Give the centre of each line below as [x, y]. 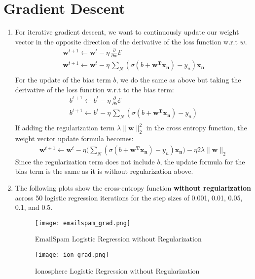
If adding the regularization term [65, 128]
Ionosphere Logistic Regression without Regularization [117, 270]
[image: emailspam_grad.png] [83, 223]
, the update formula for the [202, 161]
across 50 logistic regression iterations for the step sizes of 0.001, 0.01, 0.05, [129, 197]
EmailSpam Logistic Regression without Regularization [118, 239]
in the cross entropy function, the [197, 128]
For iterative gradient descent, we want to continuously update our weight [127, 32]
